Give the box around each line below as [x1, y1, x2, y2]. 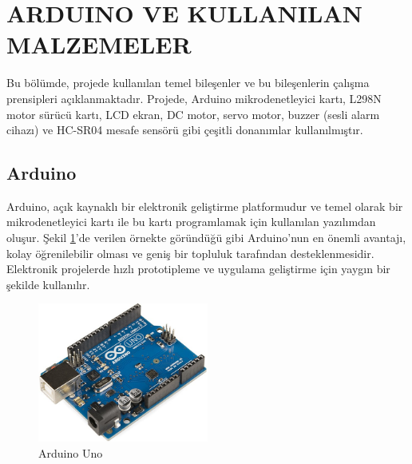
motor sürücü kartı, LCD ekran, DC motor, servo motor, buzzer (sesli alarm [6, 105, 380, 122]
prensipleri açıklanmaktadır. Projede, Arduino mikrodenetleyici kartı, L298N [6, 89, 382, 106]
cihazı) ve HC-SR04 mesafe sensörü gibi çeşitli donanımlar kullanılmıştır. [6, 121, 363, 138]
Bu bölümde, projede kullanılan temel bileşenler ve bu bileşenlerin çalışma [6, 74, 370, 91]
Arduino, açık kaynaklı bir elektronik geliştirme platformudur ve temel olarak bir [6, 197, 403, 214]
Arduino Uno [38, 444, 103, 461]
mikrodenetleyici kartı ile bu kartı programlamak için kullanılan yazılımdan [6, 213, 376, 230]
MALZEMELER [6, 28, 192, 61]
